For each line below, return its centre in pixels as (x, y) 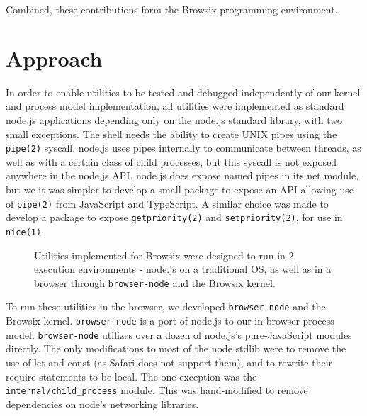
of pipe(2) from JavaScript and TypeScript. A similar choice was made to (167, 203)
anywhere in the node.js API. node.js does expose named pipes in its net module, (182, 175)
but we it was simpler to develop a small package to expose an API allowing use (180, 189)
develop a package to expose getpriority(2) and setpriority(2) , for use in (174, 217)
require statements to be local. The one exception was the (131, 376)
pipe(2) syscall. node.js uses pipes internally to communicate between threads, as (183, 148)
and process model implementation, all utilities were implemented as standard (175, 106)
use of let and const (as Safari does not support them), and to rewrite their (169, 362)
